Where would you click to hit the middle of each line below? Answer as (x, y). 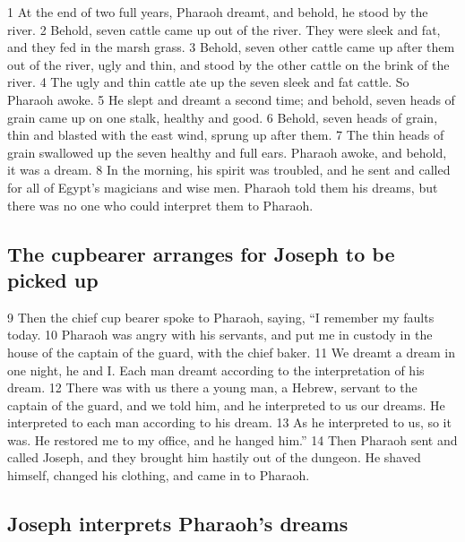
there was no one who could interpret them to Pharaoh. (160, 205)
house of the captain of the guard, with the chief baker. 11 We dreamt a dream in (231, 352)
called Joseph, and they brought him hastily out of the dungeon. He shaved (214, 457)
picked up (53, 279)
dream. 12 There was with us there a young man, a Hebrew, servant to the (212, 387)
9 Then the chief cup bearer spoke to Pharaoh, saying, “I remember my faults (221, 317)
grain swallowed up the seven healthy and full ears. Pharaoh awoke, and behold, (227, 152)
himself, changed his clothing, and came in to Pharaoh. (159, 475)
